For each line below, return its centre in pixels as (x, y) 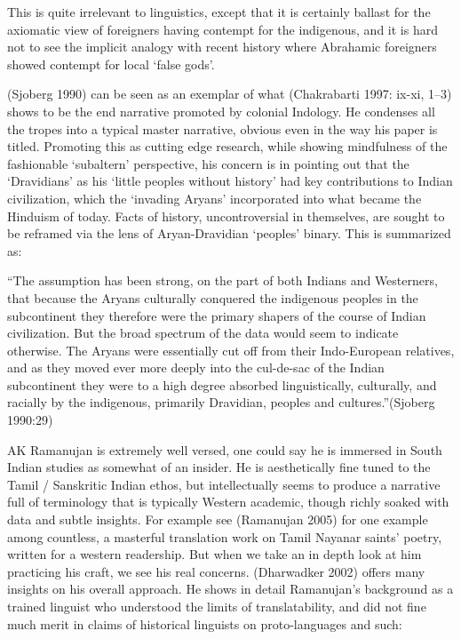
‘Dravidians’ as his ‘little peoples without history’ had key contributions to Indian (230, 181)
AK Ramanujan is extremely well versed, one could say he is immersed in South (225, 449)
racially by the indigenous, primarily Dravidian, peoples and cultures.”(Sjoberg (221, 402)
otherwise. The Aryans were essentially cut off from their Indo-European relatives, (231, 350)
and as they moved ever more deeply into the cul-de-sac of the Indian (196, 367)
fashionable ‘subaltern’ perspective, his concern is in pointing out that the (208, 163)
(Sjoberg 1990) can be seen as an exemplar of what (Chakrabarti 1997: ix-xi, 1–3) (230, 94)
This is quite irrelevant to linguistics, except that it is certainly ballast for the (219, 12)
